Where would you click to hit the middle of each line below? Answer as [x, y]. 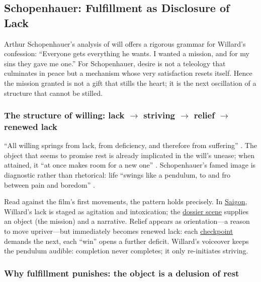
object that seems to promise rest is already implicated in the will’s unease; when [129, 155]
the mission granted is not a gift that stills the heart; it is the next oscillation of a [130, 83]
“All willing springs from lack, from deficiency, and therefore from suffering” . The [130, 145]
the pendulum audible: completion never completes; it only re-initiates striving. [126, 251]
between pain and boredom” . [50, 184]
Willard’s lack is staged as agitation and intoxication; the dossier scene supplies [126, 211]
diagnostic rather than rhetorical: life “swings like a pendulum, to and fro [117, 175]
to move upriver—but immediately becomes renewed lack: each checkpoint [119, 231]
